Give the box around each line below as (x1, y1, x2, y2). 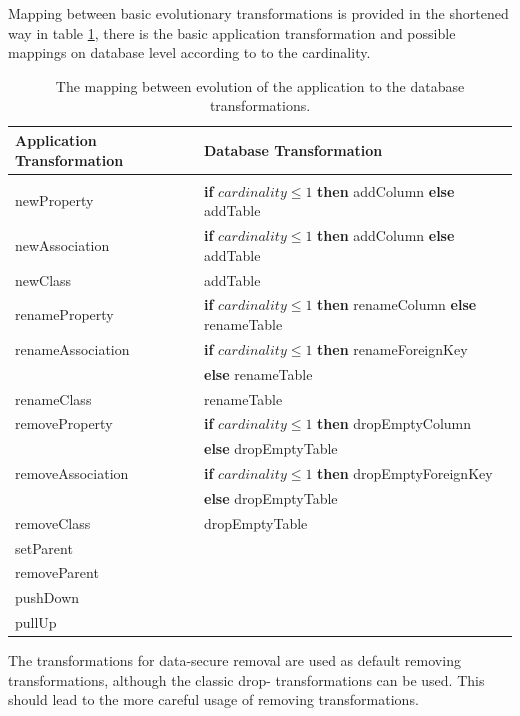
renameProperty (15, 304, 114, 325)
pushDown (15, 587, 80, 608)
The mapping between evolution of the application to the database (55, 75, 465, 96)
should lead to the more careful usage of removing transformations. (8, 689, 419, 710)
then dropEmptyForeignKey (317, 463, 493, 484)
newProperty (15, 190, 94, 211)
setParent (15, 537, 73, 558)
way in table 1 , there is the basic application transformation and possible (8, 22, 456, 43)
